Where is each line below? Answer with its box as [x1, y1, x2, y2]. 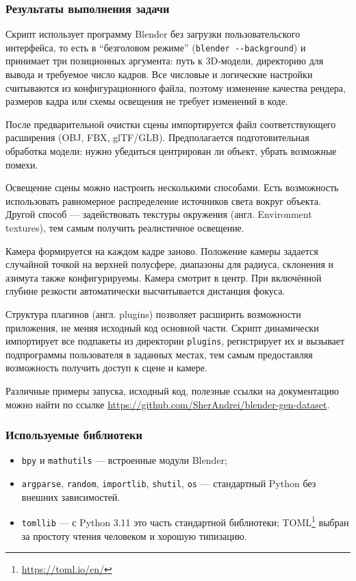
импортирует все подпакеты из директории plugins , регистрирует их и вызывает [5, 334, 345, 348]
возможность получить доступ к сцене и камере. [5, 360, 207, 375]
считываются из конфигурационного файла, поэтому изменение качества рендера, [5, 80, 346, 95]
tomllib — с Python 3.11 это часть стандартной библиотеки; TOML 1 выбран [21, 513, 349, 529]
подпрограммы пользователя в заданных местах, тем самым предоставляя [5, 347, 313, 361]
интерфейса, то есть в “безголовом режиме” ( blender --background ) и [5, 40, 306, 54]
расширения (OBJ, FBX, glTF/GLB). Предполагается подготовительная [5, 130, 309, 145]
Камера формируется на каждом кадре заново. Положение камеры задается [5, 243, 318, 258]
